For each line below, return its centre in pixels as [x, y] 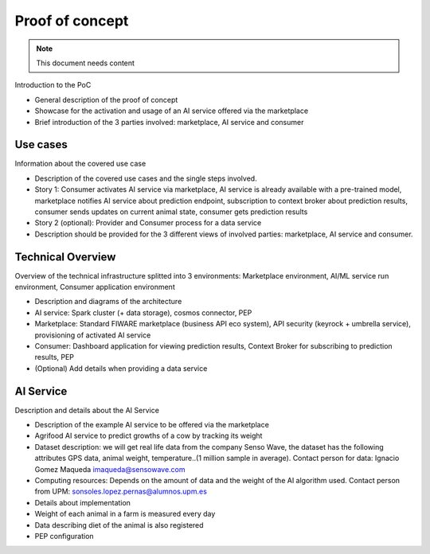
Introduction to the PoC [53, 85]
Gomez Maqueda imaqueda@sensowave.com [110, 469]
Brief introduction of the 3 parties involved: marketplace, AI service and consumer [169, 122]
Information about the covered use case [80, 164]
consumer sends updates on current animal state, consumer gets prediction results [171, 212]
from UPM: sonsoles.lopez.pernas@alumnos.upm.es [121, 492]
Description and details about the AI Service [87, 410]
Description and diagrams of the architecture [108, 302]
